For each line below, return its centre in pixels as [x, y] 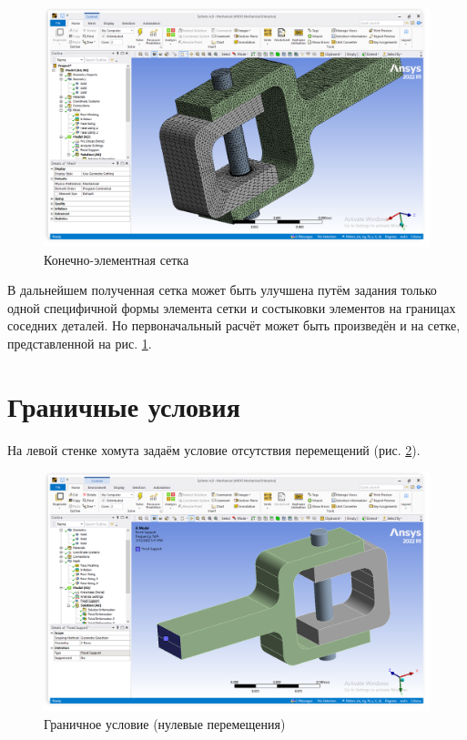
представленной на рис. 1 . [80, 343]
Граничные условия [124, 405]
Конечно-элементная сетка [117, 259]
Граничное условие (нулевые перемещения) [165, 723]
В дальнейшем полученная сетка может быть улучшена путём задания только [222, 290]
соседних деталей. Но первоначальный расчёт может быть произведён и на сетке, [234, 325]
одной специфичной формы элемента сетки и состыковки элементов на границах [232, 307]
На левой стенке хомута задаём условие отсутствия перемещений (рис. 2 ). [214, 449]
